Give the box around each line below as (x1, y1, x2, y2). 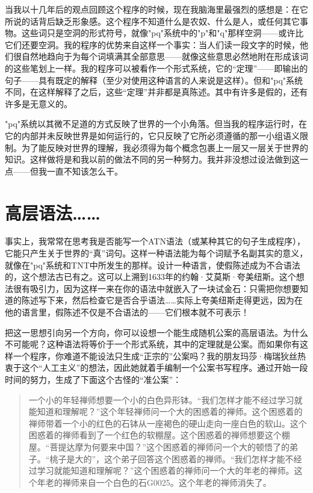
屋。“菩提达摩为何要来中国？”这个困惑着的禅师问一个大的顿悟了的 (28, 440, 290, 453)
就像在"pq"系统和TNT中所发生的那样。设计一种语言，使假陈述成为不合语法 (5, 258, 300, 271)
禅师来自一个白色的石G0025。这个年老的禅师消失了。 (62, 476, 271, 488)
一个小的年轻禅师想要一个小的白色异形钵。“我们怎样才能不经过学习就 (28, 393, 303, 406)
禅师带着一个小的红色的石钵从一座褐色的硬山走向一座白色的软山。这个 (28, 417, 307, 429)
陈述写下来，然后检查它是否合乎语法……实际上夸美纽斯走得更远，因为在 (21, 294, 303, 306)
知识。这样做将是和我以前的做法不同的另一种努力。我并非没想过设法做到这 (5, 153, 300, 166)
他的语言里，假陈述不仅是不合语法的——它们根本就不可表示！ (5, 306, 249, 318)
